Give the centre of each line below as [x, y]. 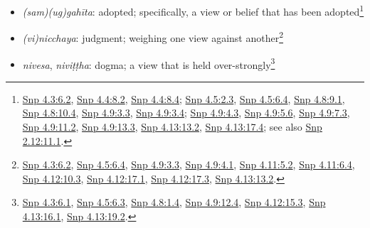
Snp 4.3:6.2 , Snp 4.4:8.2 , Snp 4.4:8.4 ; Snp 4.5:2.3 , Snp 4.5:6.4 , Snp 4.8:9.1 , [184, 98]
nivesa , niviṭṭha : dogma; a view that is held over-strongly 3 [149, 63]
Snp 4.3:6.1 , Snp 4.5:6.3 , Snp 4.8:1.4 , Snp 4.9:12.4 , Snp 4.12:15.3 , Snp [174, 202]
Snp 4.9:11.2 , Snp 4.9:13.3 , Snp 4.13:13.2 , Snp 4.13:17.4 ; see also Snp [172, 126]
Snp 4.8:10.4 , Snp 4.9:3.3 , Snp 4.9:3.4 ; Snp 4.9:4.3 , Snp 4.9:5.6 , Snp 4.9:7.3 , [186, 113]
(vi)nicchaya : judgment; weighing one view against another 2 [153, 37]
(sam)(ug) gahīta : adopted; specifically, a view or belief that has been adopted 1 [193, 10]
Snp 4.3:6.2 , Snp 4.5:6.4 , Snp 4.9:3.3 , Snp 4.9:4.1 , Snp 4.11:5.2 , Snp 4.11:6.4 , [189, 164]
